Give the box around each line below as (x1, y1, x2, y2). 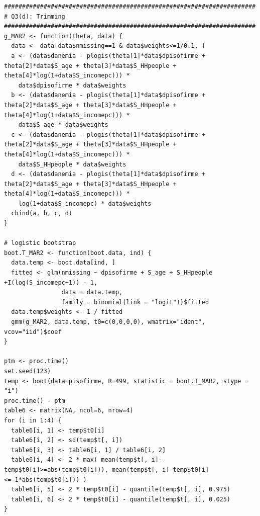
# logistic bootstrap (4, 239, 76, 247)
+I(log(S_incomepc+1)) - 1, (4, 279, 98, 286)
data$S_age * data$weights (18, 121, 108, 129)
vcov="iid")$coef (4, 328, 62, 335)
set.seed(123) (4, 367, 51, 375)
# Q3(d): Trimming (4, 13, 65, 20)
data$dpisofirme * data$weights (18, 81, 126, 89)
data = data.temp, (61, 289, 123, 296)
